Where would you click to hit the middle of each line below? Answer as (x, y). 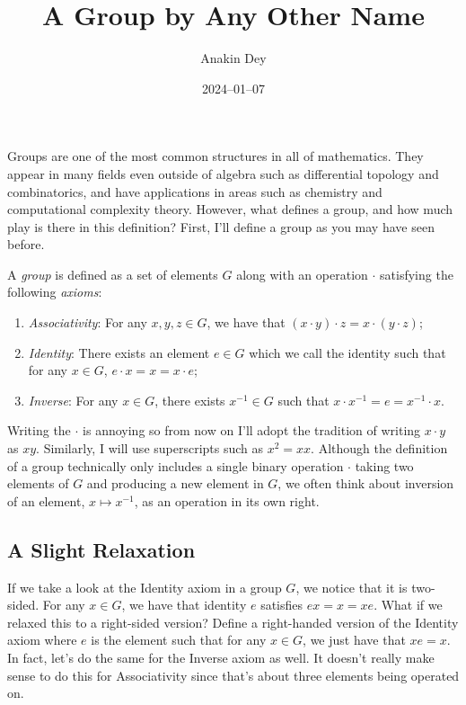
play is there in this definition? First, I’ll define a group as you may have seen (221, 226)
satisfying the (417, 274)
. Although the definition (379, 448)
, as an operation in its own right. (227, 500)
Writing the (39, 430)
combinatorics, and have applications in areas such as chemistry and (195, 191)
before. (26, 244)
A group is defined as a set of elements (113, 274)
